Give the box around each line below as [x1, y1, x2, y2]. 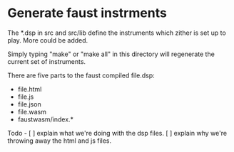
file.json [17, 99, 41, 108]
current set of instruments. [7, 57, 86, 65]
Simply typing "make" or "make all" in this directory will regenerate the [7, 50, 215, 58]
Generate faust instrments [7, 5, 168, 21]
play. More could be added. [7, 36, 88, 44]
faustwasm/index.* [17, 115, 73, 124]
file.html [17, 85, 42, 93]
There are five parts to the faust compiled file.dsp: [7, 71, 155, 80]
